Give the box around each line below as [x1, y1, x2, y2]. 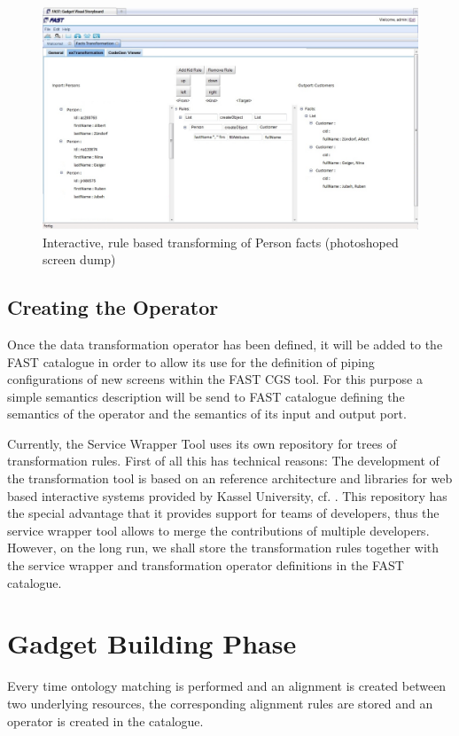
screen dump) [43, 250, 116, 269]
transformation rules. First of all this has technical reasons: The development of [7, 451, 440, 470]
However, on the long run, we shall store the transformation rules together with [7, 538, 440, 557]
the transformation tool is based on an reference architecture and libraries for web [7, 469, 453, 488]
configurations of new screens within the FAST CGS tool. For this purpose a [7, 370, 423, 388]
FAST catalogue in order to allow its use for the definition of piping [7, 352, 375, 371]
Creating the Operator [7, 294, 219, 321]
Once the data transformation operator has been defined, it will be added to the [7, 334, 443, 353]
